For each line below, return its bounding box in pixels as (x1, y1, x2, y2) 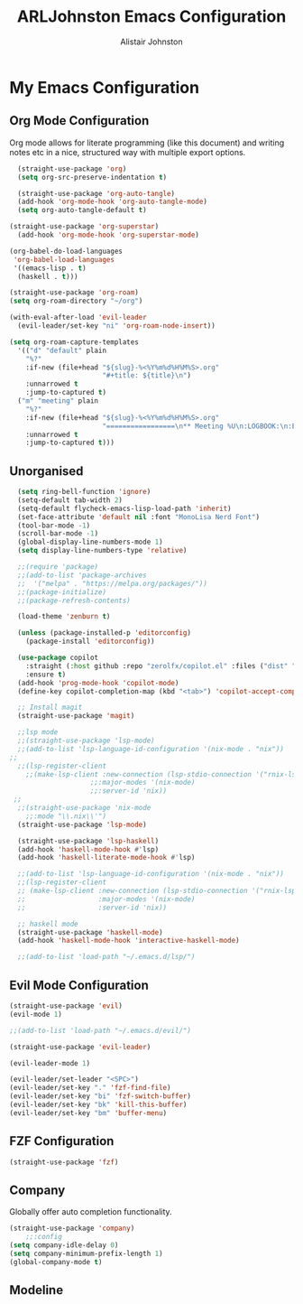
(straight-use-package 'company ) (9, 1224, 135, 1234)
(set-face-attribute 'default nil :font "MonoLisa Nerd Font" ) (17, 512, 260, 521)
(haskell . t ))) (17, 272, 78, 281)
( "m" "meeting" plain (17, 396, 99, 405)
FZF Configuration (9, 1133, 115, 1149)
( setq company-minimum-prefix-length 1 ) (9, 1249, 164, 1258)
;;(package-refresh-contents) (17, 596, 131, 605)
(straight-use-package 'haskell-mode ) (17, 927, 164, 936)
